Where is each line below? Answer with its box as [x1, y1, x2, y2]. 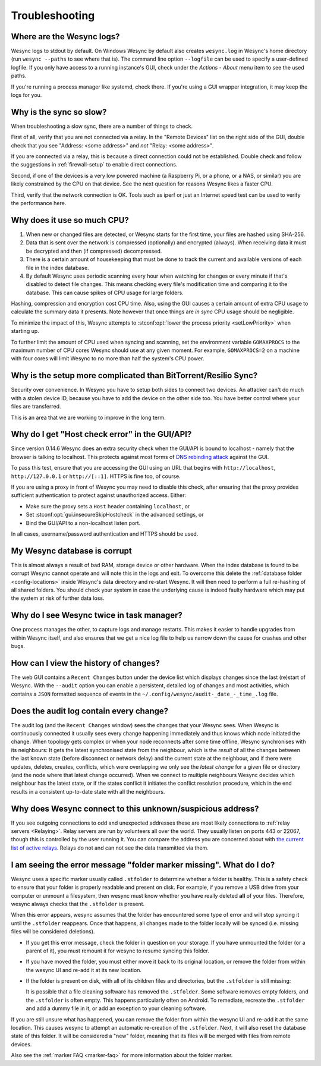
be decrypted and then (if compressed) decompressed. [26, 247, 162, 254]
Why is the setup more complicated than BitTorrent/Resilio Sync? [11, 370, 258, 381]
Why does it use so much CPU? [11, 215, 129, 225]
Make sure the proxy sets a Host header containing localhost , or [26, 502, 190, 510]
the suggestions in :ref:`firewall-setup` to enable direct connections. [11, 161, 178, 168]
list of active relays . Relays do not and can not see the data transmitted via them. [11, 844, 209, 851]
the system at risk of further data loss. [11, 595, 105, 602]
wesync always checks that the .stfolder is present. [11, 900, 145, 907]
